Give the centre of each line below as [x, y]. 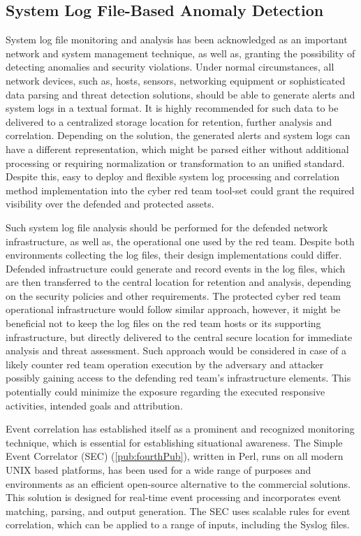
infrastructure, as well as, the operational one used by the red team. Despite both [180, 241]
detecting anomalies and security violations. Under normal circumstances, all [170, 67]
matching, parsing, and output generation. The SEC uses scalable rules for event [178, 510]
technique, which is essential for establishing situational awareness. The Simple [174, 442]
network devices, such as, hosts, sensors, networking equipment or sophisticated [176, 80]
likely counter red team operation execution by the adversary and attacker [165, 364]
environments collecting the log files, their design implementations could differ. [174, 255]
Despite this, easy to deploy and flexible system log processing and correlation [173, 176]
